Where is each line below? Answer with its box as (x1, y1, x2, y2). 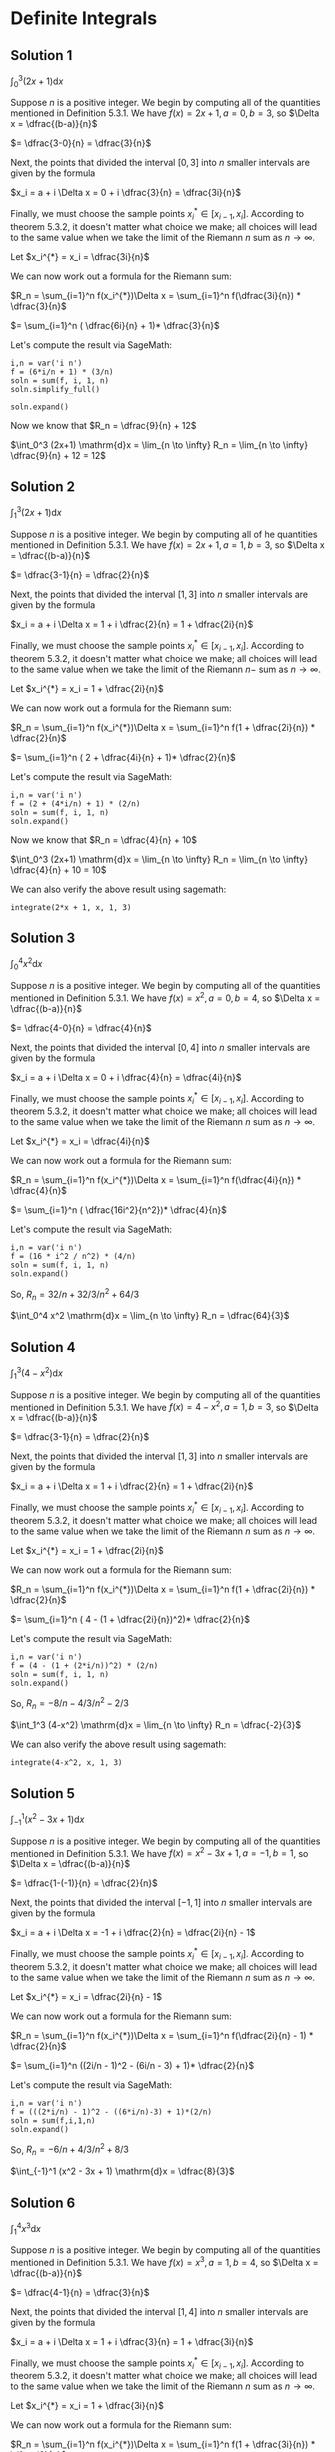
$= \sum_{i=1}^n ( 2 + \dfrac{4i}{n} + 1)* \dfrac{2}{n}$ (10, 751, 237, 763)
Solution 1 (10, 47, 73, 64)
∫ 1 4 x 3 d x (10, 2220, 42, 2237)
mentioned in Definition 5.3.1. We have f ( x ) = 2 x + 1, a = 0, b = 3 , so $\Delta (10, 107, 320, 119)
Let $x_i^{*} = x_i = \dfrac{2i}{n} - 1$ (10, 1990, 163, 2002)
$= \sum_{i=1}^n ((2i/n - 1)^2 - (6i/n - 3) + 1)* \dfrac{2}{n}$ (10, 2059, 255, 2071)
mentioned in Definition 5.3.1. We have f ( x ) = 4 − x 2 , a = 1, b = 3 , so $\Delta (10, 1399, 319, 1413)
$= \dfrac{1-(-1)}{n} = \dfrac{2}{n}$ (10, 1877, 158, 1889)
